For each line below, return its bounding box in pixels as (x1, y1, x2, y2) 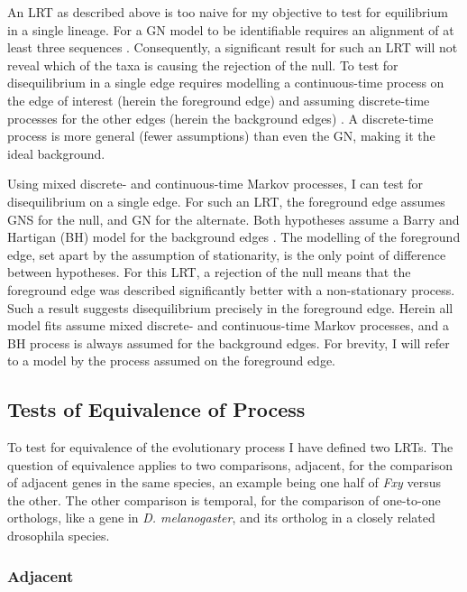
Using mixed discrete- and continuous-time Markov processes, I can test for (7, 174, 424, 193)
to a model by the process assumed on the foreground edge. (7, 351, 336, 370)
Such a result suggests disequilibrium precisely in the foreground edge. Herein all (7, 298, 453, 317)
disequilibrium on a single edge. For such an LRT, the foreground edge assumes (7, 191, 445, 210)
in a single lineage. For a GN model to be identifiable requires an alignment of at (7, 20, 454, 39)
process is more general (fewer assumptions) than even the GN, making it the (7, 126, 435, 145)
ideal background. (7, 143, 105, 162)
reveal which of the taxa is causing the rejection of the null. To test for (7, 55, 398, 74)
